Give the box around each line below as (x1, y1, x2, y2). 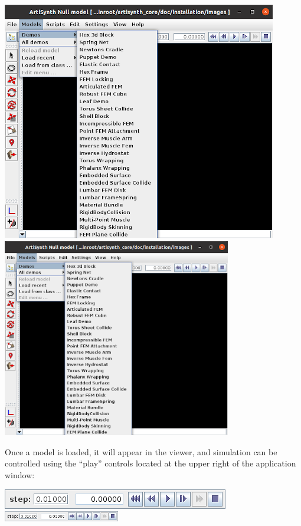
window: (5, 469, 35, 481)
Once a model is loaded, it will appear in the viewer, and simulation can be (5, 445, 277, 458)
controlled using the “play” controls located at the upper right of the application (5, 457, 296, 469)
